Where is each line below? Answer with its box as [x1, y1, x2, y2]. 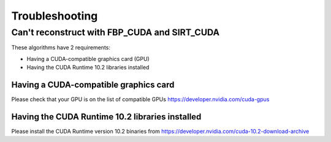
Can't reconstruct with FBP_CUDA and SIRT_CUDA [11, 27, 220, 38]
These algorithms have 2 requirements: [11, 44, 110, 51]
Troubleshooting [11, 9, 98, 23]
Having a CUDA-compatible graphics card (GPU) [26, 55, 150, 62]
